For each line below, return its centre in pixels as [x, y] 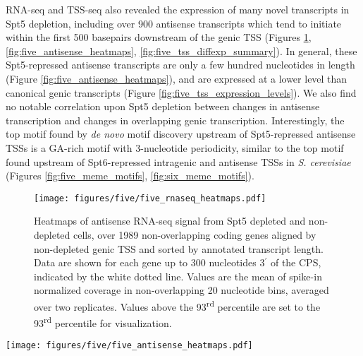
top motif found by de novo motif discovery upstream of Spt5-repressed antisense [181, 134]
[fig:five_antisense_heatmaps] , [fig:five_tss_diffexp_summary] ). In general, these [181, 51]
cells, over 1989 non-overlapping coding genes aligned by [195, 234]
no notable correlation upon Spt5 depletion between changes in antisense [163, 106]
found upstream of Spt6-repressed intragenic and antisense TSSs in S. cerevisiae [178, 161]
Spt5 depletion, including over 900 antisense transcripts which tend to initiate [174, 23]
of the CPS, [296, 262]
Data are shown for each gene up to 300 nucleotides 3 [149, 262]
